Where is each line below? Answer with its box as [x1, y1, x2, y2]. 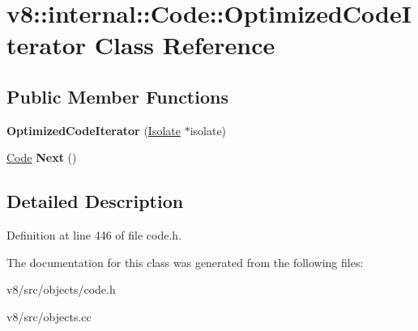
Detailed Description [6, 189, 184, 214]
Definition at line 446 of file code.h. [6, 227, 182, 244]
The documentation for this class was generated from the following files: [6, 253, 364, 270]
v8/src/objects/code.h [6, 281, 116, 298]
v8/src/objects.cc [6, 308, 92, 325]
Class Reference [94, 28, 275, 62]
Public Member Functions [6, 83, 228, 108]
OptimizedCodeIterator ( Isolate [6, 121, 181, 138]
